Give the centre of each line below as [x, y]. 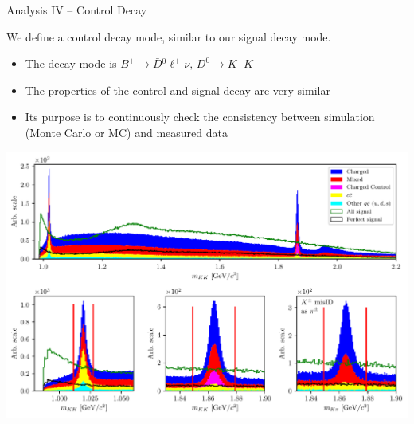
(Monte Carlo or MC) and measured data [126, 132]
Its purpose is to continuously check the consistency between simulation [200, 117]
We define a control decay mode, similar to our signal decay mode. [169, 36]
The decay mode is [71, 63]
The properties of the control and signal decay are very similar [178, 90]
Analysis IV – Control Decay [77, 10]
